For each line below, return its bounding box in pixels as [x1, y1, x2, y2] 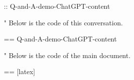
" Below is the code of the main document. [4, 50, 131, 60]
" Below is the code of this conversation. [4, 17, 123, 27]
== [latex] [4, 66, 35, 77]
